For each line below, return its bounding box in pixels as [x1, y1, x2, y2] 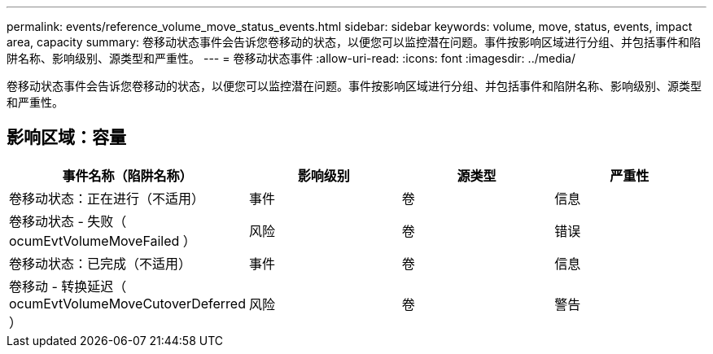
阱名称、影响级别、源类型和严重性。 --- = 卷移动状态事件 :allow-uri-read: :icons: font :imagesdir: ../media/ [7, 51, 576, 65]
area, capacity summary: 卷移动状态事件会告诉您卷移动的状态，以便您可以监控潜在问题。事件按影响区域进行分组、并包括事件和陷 [7, 35, 702, 49]
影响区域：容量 [7, 127, 126, 148]
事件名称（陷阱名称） [62, 167, 193, 184]
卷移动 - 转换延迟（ [9, 278, 127, 295]
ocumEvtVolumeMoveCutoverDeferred [9, 295, 246, 312]
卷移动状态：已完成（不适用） [9, 255, 192, 272]
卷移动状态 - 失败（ [9, 212, 127, 229]
